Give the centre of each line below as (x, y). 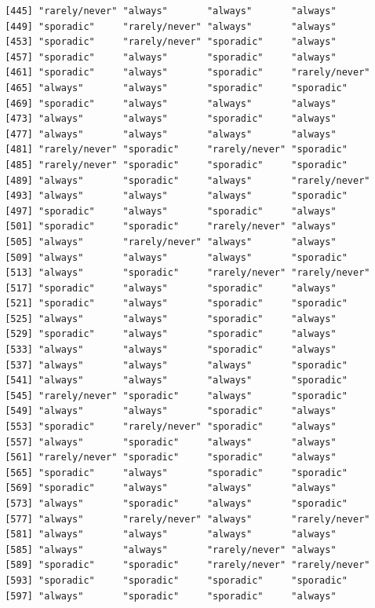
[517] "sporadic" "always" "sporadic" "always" (171, 288)
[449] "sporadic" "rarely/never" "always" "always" (171, 26)
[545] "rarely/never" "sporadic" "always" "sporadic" (176, 396)
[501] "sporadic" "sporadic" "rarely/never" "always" (171, 227)
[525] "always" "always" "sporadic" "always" (171, 319)
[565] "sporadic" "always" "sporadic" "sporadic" (176, 472)
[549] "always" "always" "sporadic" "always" (171, 411)
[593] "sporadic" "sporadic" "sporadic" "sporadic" (176, 580)
